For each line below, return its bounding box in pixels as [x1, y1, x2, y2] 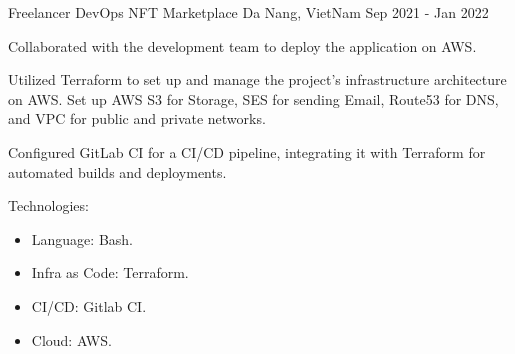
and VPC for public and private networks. [8, 108, 266, 129]
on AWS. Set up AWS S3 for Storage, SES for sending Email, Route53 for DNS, [8, 88, 499, 109]
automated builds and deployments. [8, 161, 227, 182]
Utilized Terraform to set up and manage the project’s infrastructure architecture [8, 69, 507, 90]
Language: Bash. [31, 228, 133, 249]
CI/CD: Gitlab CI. [31, 295, 147, 316]
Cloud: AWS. [31, 329, 112, 350]
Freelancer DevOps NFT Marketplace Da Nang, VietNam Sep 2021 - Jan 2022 [8, 2, 489, 22]
